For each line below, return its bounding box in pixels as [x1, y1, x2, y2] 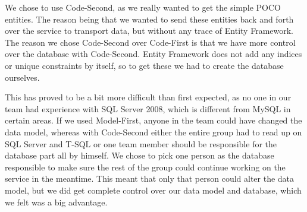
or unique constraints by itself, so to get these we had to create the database [5, 59, 284, 71]
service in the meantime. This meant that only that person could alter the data [5, 172, 295, 185]
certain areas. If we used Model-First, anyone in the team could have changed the [5, 114, 302, 126]
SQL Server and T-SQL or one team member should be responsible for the [5, 137, 277, 150]
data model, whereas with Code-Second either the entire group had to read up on [5, 125, 302, 138]
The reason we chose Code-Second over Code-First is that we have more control [5, 36, 296, 48]
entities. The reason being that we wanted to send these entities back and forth [5, 12, 294, 25]
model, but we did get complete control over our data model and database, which [5, 183, 302, 196]
